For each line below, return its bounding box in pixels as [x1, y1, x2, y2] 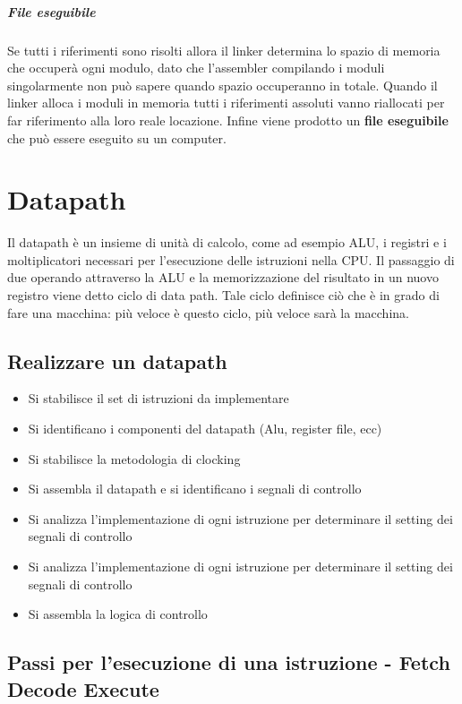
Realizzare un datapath [7, 347, 227, 374]
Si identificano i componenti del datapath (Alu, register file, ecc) [28, 419, 382, 438]
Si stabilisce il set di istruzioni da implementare [28, 389, 289, 408]
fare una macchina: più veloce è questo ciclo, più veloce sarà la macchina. [7, 303, 409, 322]
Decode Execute [7, 674, 159, 702]
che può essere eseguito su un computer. [7, 128, 227, 147]
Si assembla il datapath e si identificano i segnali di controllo [28, 479, 362, 498]
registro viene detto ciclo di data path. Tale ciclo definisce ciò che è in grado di [7, 286, 440, 305]
